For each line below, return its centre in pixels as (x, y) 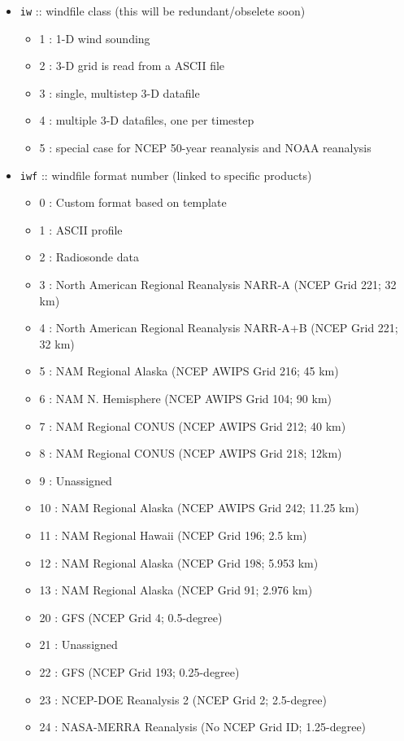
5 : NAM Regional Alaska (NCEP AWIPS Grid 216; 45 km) (189, 371)
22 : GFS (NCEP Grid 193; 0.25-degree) (139, 671)
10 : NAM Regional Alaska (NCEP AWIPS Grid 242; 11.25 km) (199, 508)
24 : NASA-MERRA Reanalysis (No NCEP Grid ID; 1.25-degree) (203, 727)
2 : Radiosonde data (89, 257)
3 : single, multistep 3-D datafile (119, 92)
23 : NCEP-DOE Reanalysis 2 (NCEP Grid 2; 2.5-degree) (183, 699)
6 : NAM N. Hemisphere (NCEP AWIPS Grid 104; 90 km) (185, 399)
